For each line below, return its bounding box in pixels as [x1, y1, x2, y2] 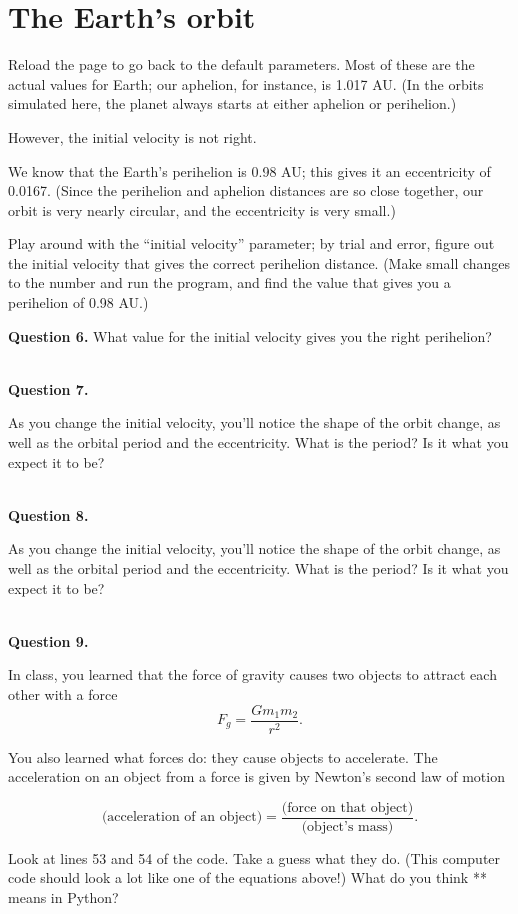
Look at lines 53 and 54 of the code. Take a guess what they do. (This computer [8, 847, 501, 868]
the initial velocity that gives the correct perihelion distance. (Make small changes [8, 252, 511, 273]
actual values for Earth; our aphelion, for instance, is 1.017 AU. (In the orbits [8, 73, 484, 94]
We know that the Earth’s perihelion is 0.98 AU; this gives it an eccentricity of [8, 160, 491, 181]
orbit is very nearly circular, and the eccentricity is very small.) [8, 199, 396, 220]
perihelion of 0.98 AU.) [8, 292, 149, 313]
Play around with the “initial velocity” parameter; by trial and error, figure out [8, 233, 495, 254]
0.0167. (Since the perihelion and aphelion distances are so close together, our [8, 180, 484, 201]
